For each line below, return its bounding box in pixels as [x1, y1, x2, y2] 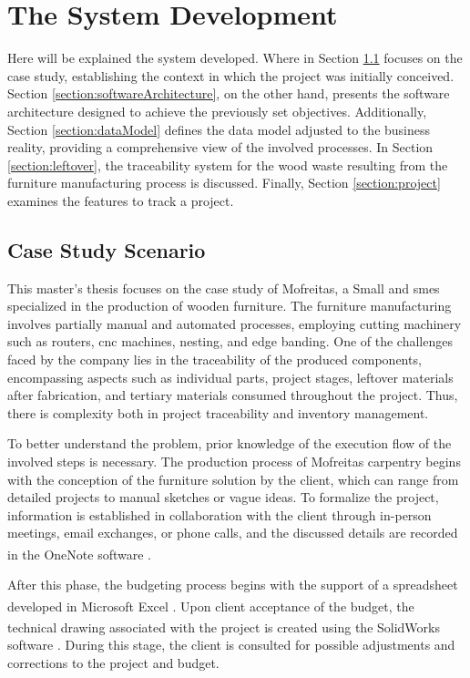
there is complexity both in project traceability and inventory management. [7, 403, 429, 422]
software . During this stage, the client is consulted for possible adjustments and [7, 635, 455, 654]
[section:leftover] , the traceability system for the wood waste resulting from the [7, 155, 448, 174]
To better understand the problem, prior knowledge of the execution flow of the [7, 434, 452, 453]
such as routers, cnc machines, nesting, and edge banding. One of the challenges [7, 332, 453, 351]
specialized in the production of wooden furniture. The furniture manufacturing [7, 296, 452, 315]
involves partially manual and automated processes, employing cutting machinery [7, 313, 462, 333]
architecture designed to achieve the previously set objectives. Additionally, [7, 101, 427, 120]
